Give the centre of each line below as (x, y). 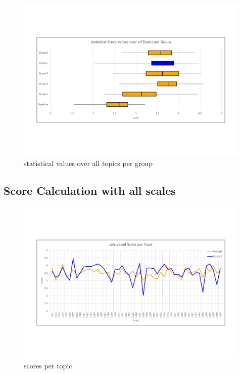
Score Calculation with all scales (90, 190)
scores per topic (48, 366)
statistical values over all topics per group (88, 163)
